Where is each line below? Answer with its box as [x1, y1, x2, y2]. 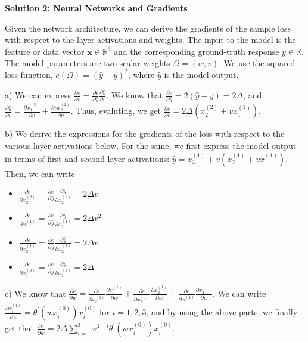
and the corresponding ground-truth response [114, 45, 279, 57]
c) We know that [5, 287, 66, 299]
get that [5, 322, 34, 334]
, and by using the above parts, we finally [146, 306, 298, 318]
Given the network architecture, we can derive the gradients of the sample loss [5, 21, 291, 34]
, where [127, 68, 155, 80]
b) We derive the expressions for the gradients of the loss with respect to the [5, 128, 285, 140]
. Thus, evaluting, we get [70, 104, 161, 117]
